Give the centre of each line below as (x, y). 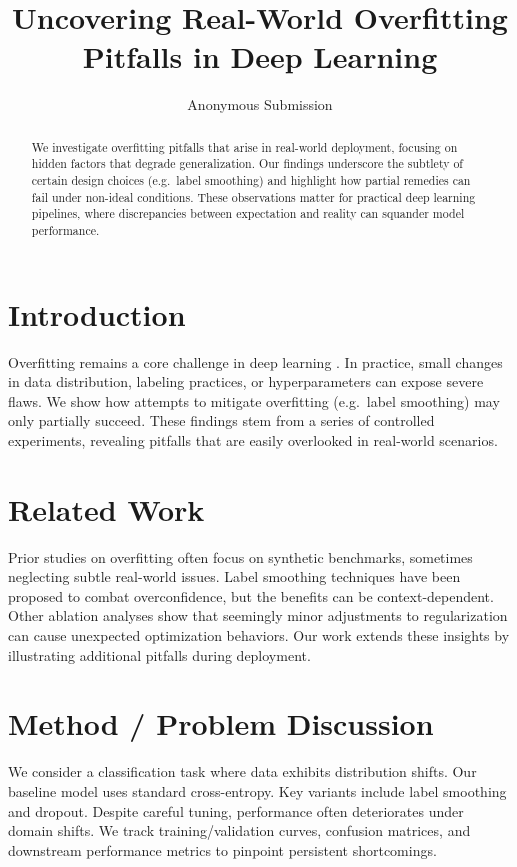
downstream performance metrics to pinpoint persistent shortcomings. (222, 849)
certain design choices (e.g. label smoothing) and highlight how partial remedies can (251, 180)
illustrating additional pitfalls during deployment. (159, 654)
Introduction (97, 313)
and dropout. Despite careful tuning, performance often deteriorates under (236, 810)
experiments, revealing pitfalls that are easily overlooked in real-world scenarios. (253, 439)
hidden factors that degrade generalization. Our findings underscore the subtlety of (247, 163)
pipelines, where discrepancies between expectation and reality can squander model (248, 213)
